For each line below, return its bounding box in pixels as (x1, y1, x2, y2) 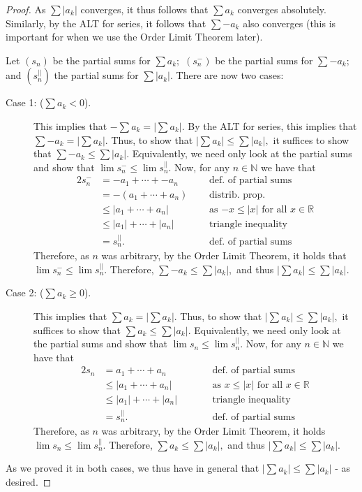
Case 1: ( (6, 95, 44, 110)
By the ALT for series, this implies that (188, 118, 357, 133)
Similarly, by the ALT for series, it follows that (6, 15, 206, 30)
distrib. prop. (209, 189, 266, 200)
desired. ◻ (6, 474, 52, 489)
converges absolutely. (237, 2, 326, 16)
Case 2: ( (6, 285, 44, 300)
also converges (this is (243, 15, 336, 30)
